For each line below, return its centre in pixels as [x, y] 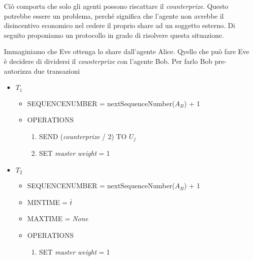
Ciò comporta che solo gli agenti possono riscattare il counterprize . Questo [116, 6]
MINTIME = [47, 202]
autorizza [18, 71]
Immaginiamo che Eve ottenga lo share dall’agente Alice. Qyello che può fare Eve [127, 51]
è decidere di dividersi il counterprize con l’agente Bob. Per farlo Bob [108, 61]
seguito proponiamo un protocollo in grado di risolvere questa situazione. [114, 35]
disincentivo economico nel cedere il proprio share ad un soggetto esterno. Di [120, 25]
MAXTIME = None [58, 218]
